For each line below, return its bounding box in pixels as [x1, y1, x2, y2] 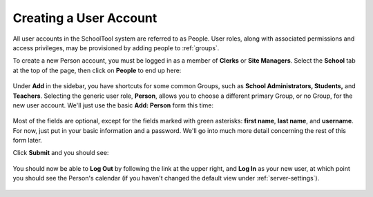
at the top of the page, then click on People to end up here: [12, 66, 182, 74]
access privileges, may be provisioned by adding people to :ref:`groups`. [12, 43, 220, 52]
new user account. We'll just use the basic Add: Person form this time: [12, 101, 214, 110]
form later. [12, 136, 43, 145]
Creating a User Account [12, 10, 157, 25]
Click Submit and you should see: [12, 149, 109, 157]
